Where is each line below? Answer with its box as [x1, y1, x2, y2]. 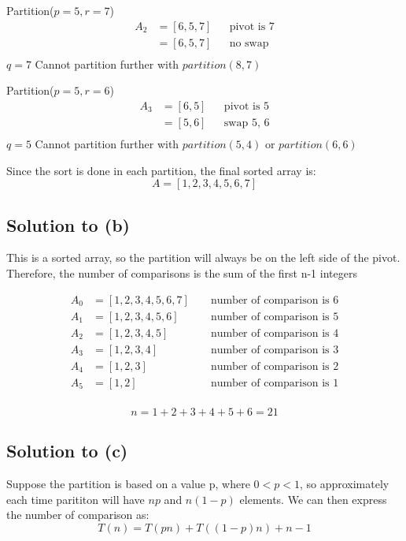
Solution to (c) [6, 438, 128, 463]
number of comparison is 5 [210, 311, 339, 323]
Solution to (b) [6, 212, 130, 237]
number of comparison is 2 [210, 360, 339, 372]
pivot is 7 [229, 21, 275, 32]
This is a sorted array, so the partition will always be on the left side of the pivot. [6, 249, 400, 266]
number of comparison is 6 [210, 294, 339, 306]
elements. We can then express [239, 491, 387, 507]
